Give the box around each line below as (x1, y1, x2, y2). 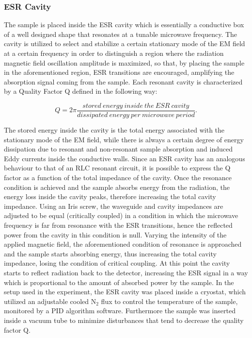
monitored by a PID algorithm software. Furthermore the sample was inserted (4, 305, 236, 316)
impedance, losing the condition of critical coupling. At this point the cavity (4, 258, 230, 268)
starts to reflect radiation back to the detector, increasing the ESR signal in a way (4, 267, 248, 277)
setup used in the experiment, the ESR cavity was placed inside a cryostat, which (4, 287, 246, 297)
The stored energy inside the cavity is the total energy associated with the (4, 125, 225, 135)
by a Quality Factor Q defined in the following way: (4, 86, 157, 96)
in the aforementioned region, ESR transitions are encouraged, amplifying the (4, 67, 235, 77)
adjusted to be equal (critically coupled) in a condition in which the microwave (4, 210, 238, 220)
